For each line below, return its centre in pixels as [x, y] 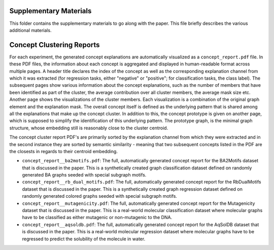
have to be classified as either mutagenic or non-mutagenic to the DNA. [97, 218]
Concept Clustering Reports [55, 45]
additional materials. [30, 30]
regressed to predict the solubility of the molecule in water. [84, 239]
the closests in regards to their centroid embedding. [63, 151]
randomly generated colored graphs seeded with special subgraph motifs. [100, 196]
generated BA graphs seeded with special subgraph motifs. [84, 175]
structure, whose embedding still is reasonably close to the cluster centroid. [89, 128]
